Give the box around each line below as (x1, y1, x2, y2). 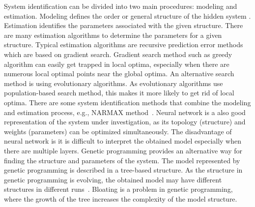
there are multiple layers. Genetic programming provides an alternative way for (4, 145, 243, 155)
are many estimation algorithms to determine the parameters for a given (4, 30, 222, 40)
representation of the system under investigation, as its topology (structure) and (4, 117, 246, 127)
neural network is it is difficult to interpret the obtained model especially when (4, 136, 241, 146)
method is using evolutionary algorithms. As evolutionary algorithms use (4, 78, 223, 88)
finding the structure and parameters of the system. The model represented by (4, 155, 240, 165)
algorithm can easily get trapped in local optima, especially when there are (4, 59, 229, 69)
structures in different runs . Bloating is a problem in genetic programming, (4, 184, 233, 194)
